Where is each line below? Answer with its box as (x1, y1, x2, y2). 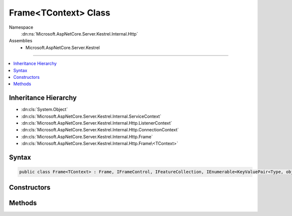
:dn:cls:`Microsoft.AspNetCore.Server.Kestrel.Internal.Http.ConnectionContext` (21, 127, 179, 133)
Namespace (9, 24, 34, 30)
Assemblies (9, 38, 33, 44)
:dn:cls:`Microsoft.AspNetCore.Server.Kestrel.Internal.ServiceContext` (21, 113, 162, 119)
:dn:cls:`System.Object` (21, 107, 68, 112)
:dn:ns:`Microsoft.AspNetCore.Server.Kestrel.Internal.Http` (21, 31, 138, 36)
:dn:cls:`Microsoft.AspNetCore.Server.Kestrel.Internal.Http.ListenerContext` (21, 120, 172, 126)
